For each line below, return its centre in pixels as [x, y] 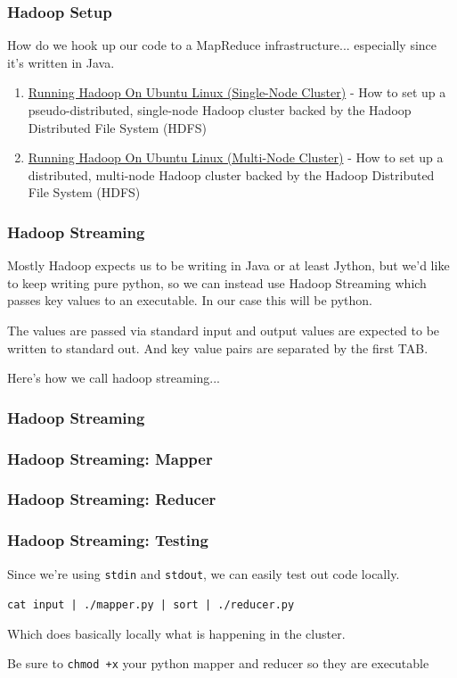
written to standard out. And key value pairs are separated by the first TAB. [218, 347]
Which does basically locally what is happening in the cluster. [176, 633]
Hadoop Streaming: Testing [108, 540]
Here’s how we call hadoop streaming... [114, 378]
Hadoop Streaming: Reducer [112, 499]
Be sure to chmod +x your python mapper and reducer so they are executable [218, 663]
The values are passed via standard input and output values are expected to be [224, 330]
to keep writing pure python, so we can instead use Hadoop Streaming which [217, 282]
